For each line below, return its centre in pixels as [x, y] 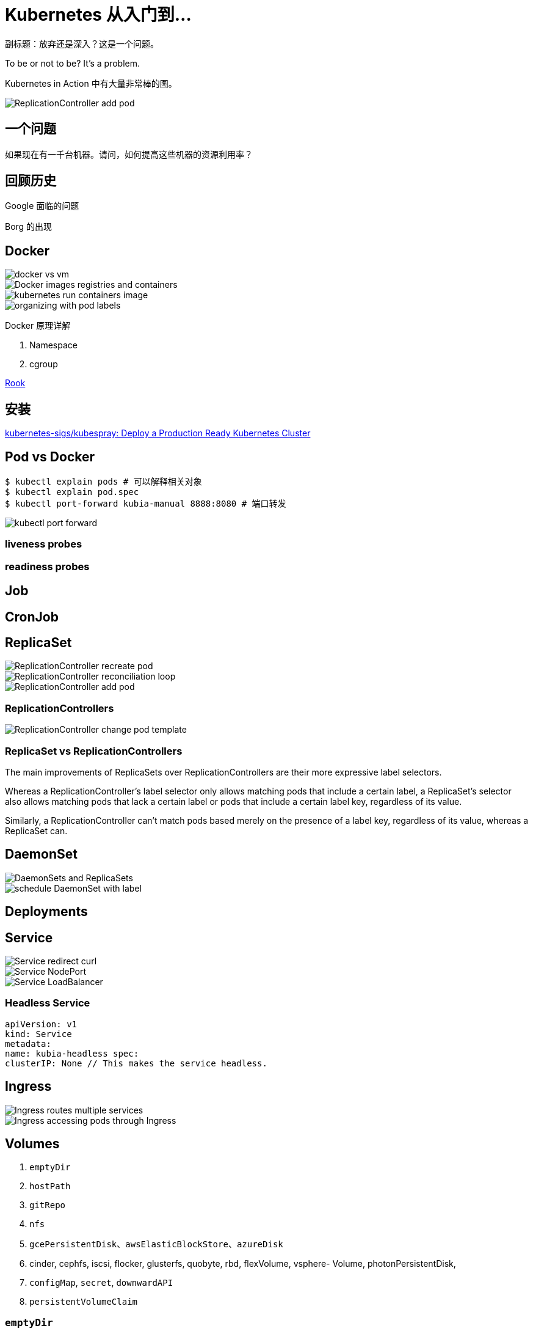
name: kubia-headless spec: [72, 1053]
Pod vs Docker [50, 457]
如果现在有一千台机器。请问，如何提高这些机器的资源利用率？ [129, 154]
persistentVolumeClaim [84, 1302]
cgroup [44, 364]
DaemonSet [41, 854]
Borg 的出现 [29, 227]
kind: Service [38, 1034]
